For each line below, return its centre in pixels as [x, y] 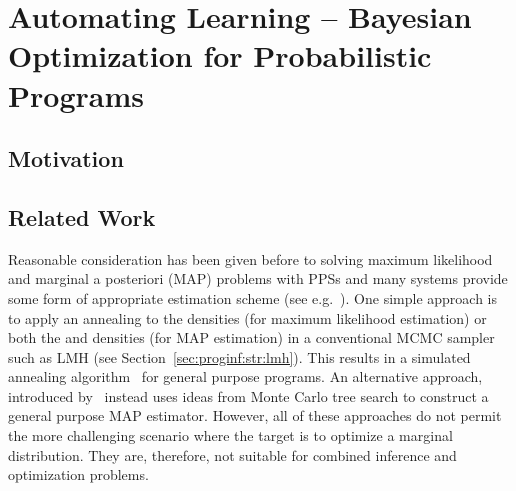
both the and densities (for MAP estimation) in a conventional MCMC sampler [251, 337]
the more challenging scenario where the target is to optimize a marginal [230, 435]
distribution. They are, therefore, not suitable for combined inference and [232, 454]
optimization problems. [78, 474]
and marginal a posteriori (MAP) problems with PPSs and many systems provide [258, 278]
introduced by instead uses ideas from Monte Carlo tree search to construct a [248, 395]
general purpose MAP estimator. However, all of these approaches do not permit [255, 415]
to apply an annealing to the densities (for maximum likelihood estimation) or [247, 317]
